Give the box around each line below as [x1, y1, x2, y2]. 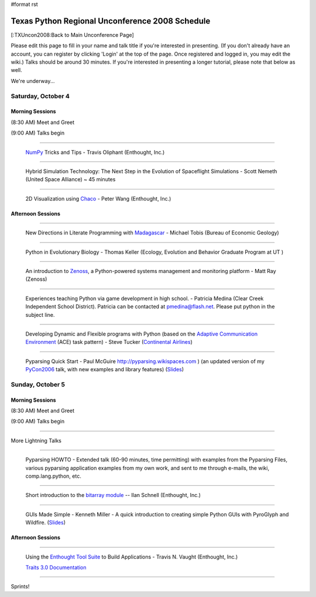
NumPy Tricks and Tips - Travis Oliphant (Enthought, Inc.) [25, 149, 165, 156]
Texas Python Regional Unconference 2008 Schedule [11, 16, 211, 26]
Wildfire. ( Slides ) [25, 519, 66, 526]
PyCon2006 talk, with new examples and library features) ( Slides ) [25, 366, 184, 373]
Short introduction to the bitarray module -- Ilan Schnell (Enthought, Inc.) [25, 492, 201, 499]
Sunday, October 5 [11, 380, 66, 388]
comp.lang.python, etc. [25, 472, 81, 479]
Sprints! [11, 583, 30, 590]
